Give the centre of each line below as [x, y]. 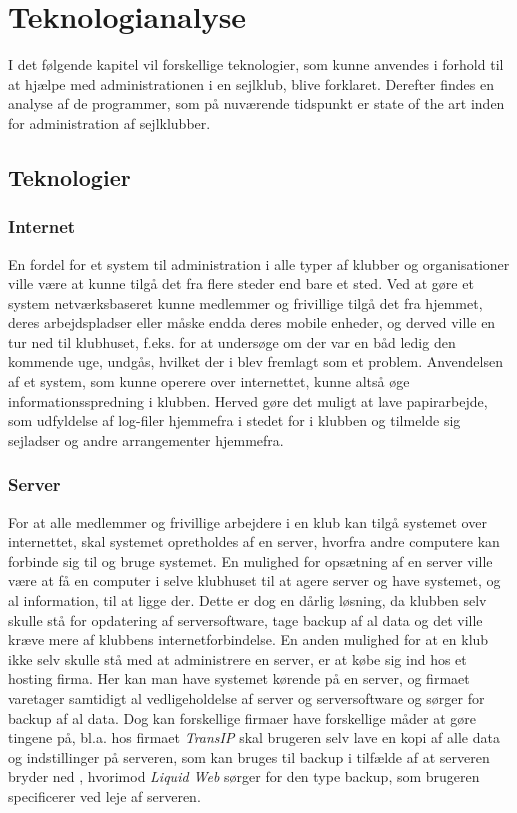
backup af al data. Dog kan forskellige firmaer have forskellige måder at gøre [242, 717]
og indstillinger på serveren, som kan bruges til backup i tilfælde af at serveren [249, 756]
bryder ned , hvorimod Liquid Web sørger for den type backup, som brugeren [244, 776]
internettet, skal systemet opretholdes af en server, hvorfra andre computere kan [254, 541]
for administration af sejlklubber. [109, 122]
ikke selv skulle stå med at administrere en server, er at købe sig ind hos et [237, 658]
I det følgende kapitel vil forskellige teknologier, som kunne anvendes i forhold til [256, 64]
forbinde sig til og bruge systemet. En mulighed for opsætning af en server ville [250, 560]
